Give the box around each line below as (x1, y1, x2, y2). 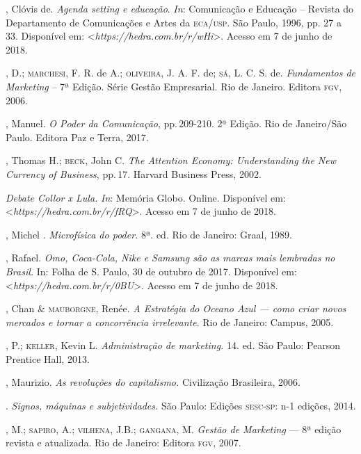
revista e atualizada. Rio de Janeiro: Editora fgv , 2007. (6, 435, 241, 450)
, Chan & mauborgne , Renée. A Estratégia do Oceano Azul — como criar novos (6, 301, 346, 316)
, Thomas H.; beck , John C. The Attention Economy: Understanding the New (6, 153, 336, 168)
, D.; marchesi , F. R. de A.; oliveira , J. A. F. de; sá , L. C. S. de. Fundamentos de (6, 65, 356, 80)
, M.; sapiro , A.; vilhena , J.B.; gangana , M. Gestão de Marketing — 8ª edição (6, 421, 342, 436)
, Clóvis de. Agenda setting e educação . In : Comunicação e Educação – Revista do (6, 1, 354, 15)
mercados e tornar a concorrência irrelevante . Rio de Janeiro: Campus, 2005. (6, 314, 334, 329)
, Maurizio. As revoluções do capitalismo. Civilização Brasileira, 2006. (6, 375, 300, 389)
